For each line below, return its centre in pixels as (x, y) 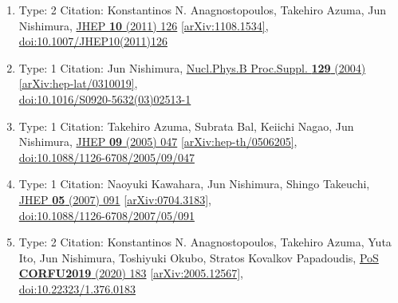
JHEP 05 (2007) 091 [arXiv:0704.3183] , (115, 199)
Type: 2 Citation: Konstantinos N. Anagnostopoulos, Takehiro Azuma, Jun (203, 10)
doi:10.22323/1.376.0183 (77, 288)
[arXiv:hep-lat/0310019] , (78, 83)
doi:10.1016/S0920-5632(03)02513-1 (105, 98)
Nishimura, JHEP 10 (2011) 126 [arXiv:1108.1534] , (144, 25)
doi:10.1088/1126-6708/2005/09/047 (106, 157)
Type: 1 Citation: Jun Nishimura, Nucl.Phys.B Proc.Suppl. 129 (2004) (192, 67)
